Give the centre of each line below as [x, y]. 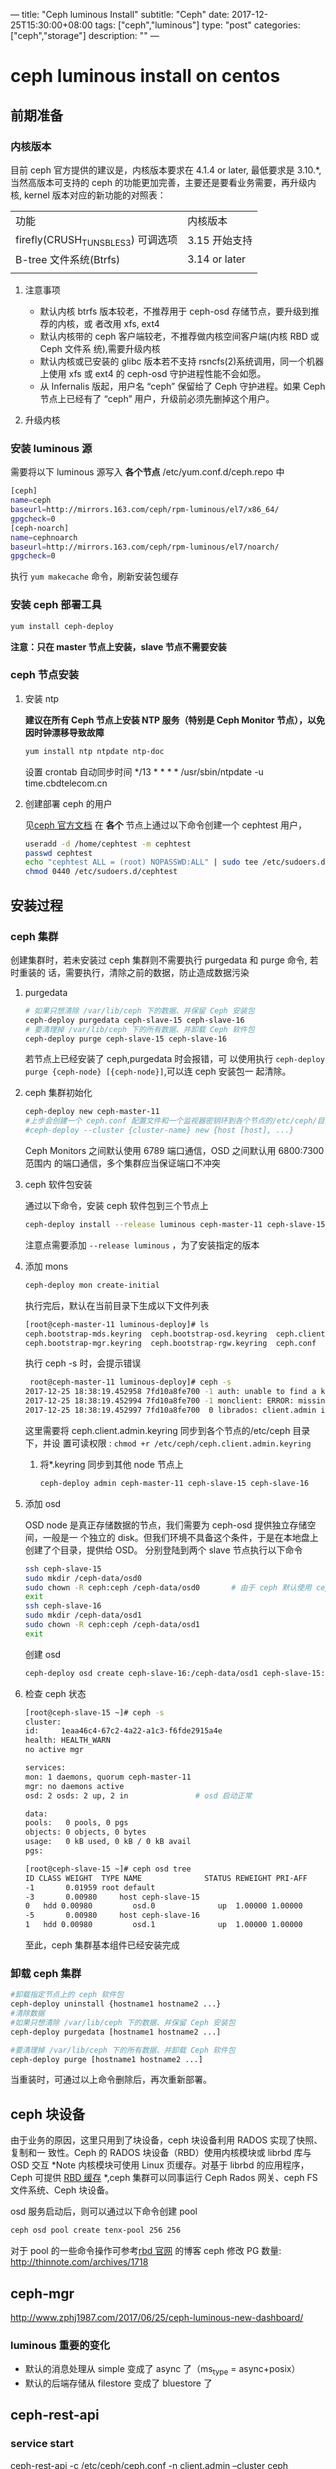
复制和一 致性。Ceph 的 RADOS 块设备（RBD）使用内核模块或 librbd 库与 [161, 2153]
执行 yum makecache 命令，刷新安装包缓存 [94, 576]
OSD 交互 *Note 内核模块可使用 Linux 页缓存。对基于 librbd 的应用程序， [160, 2165]
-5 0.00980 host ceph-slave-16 [112, 1915]
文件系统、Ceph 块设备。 [62, 2190]
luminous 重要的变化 [60, 2345]
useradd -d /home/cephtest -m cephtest [108, 844]
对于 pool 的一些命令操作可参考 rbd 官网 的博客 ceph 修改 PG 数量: [146, 2251]
